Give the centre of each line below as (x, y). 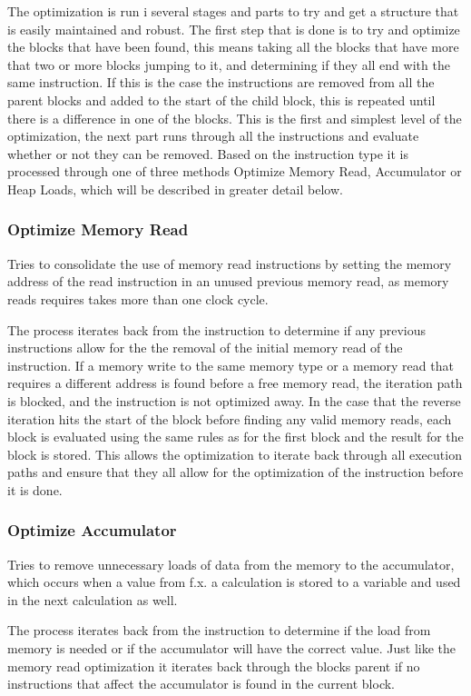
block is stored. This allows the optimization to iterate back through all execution (235, 454)
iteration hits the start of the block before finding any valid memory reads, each (230, 418)
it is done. (35, 489)
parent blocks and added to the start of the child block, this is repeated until (221, 99)
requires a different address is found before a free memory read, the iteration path (235, 383)
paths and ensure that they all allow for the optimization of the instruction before (235, 472)
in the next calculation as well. (93, 599)
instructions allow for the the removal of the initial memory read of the (205, 348)
